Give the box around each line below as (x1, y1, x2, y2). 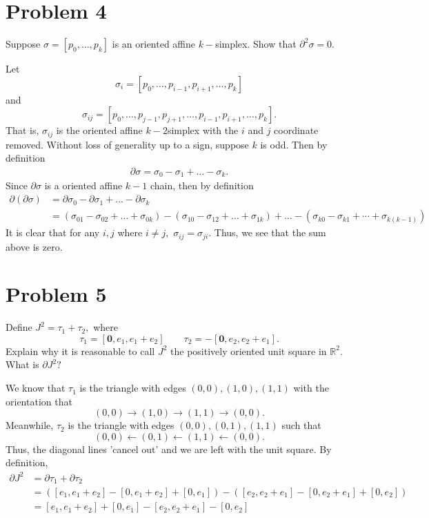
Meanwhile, (6, 418, 54, 432)
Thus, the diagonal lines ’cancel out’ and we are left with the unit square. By (6, 441, 332, 456)
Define (6, 320, 32, 334)
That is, (6, 123, 39, 137)
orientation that (6, 394, 72, 408)
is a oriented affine (44, 178, 123, 193)
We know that (6, 381, 66, 395)
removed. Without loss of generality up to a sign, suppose (6, 137, 249, 151)
